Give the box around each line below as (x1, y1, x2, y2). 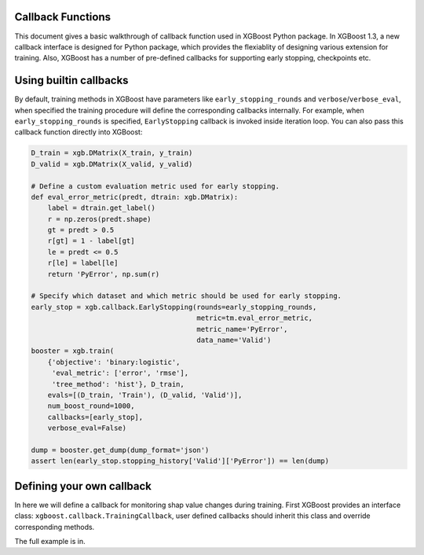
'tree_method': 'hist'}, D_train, (51, 380, 185, 388)
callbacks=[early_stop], (47, 413, 144, 421)
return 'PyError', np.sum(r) (47, 270, 160, 278)
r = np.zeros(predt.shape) (47, 215, 152, 223)
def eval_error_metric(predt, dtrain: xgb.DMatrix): (31, 193, 239, 201)
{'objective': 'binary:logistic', (47, 358, 181, 366)
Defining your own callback (14, 480, 152, 493)
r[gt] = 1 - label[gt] (47, 237, 135, 245)
